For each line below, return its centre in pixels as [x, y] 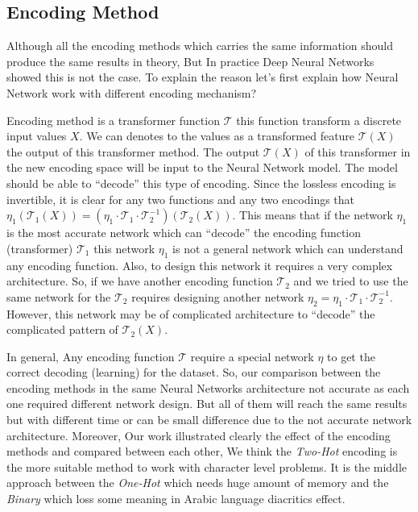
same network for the [59, 296]
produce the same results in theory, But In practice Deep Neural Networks [190, 61]
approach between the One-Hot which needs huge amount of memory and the [198, 483]
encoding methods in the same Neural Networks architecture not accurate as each [208, 387]
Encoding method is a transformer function [113, 120]
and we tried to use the [351, 281]
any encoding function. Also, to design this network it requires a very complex [200, 265]
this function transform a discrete [319, 120]
